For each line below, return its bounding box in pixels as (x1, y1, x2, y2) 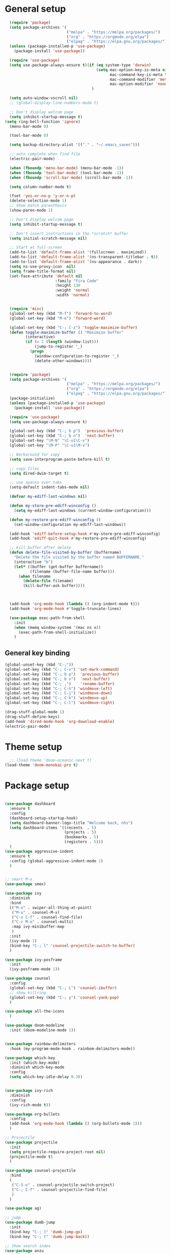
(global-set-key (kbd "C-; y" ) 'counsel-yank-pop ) (9, 995, 119, 1000)
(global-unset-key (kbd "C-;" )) (5, 662, 74, 668)
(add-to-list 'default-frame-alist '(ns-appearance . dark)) (9, 259, 142, 265)
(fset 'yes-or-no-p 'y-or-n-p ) (9, 193, 76, 199)
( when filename (18, 574, 51, 579)
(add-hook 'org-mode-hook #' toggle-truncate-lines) (9, 606, 122, 611)
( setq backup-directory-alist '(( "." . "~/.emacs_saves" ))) (9, 142, 140, 147)
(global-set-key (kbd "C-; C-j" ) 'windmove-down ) (5, 691, 113, 696)
